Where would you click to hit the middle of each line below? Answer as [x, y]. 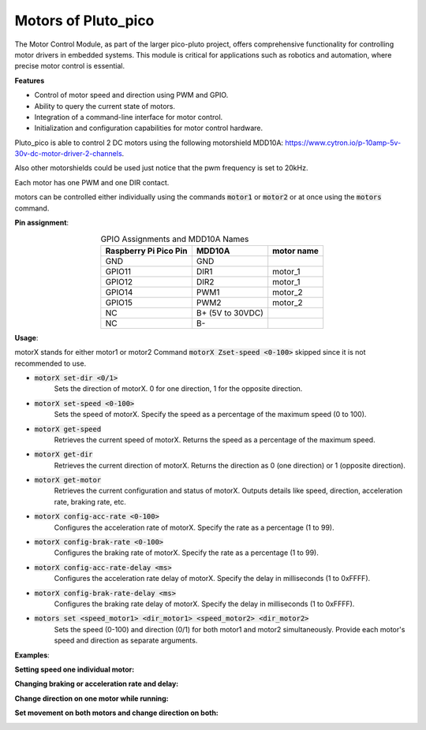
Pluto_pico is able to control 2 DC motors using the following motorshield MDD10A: [149, 143]
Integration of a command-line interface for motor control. [129, 117]
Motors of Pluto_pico [84, 20]
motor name [296, 251]
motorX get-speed [68, 429]
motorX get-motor [68, 480]
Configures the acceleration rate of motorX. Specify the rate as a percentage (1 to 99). [194, 527]
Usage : [26, 337]
